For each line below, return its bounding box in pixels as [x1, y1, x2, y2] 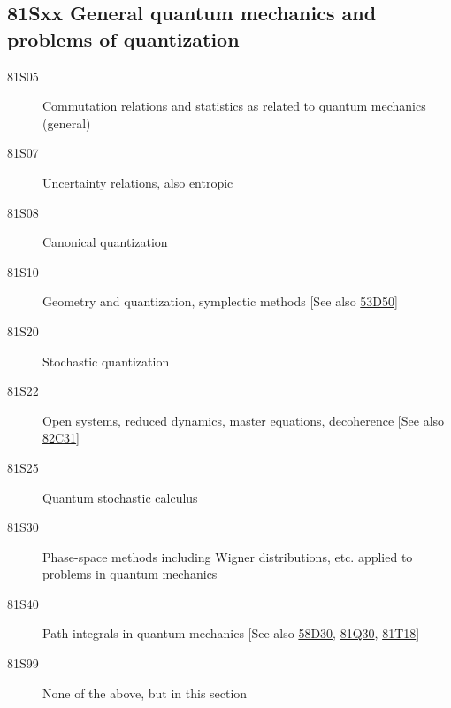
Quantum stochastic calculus [42, 488, 198, 506]
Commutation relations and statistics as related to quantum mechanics [42, 96, 426, 115]
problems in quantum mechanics [42, 565, 218, 583]
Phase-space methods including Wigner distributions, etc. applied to [42, 547, 413, 566]
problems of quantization [7, 25, 240, 52]
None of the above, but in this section [42, 683, 248, 702]
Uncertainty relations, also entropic [42, 173, 233, 191]
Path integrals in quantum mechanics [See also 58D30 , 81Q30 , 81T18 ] [42, 624, 420, 643]
